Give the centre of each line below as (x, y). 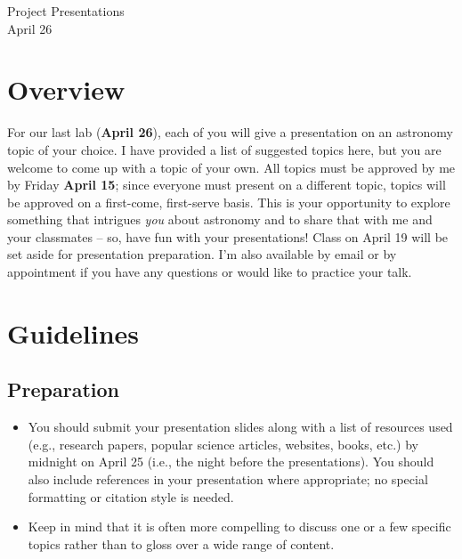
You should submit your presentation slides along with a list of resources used (240, 427)
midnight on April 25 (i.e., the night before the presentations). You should (231, 462)
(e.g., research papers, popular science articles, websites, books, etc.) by (223, 444)
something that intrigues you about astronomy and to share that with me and (220, 219)
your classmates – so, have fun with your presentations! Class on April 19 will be (228, 236)
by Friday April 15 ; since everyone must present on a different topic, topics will (227, 185)
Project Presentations (66, 11)
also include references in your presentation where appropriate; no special (228, 479)
